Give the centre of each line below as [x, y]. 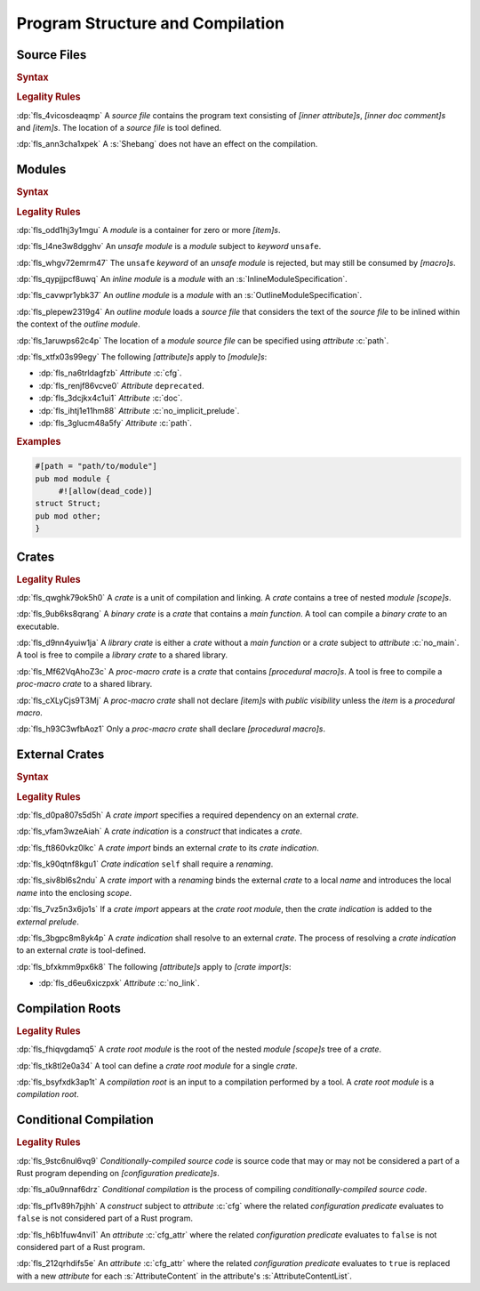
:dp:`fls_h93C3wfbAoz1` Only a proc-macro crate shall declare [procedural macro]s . [171, 729]
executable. [38, 626]
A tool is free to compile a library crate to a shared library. [122, 655]
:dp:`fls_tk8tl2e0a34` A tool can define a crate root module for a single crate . [157, 1065]
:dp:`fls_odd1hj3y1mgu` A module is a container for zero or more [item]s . [148, 230]
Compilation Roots [69, 1009]
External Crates [60, 755]
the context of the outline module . [79, 324]
